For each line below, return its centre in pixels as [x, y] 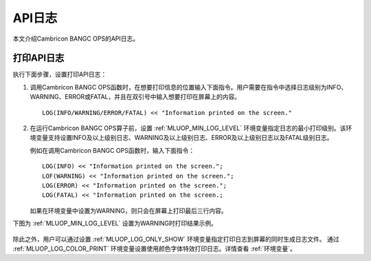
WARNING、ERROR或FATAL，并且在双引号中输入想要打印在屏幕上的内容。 [135, 97]
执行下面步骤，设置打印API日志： [60, 74]
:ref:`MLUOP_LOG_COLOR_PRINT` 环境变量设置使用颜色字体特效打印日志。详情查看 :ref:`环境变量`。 [155, 249]
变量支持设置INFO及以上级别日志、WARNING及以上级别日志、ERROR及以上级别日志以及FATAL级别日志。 [184, 138]
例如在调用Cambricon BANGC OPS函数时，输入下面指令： [112, 150]
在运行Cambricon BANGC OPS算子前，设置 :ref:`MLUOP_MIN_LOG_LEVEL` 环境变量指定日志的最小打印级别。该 [188, 128]
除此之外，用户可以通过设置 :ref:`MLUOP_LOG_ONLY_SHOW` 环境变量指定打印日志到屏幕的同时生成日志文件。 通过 [176, 239]
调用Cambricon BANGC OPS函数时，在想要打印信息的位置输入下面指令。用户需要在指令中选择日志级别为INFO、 [189, 87]
